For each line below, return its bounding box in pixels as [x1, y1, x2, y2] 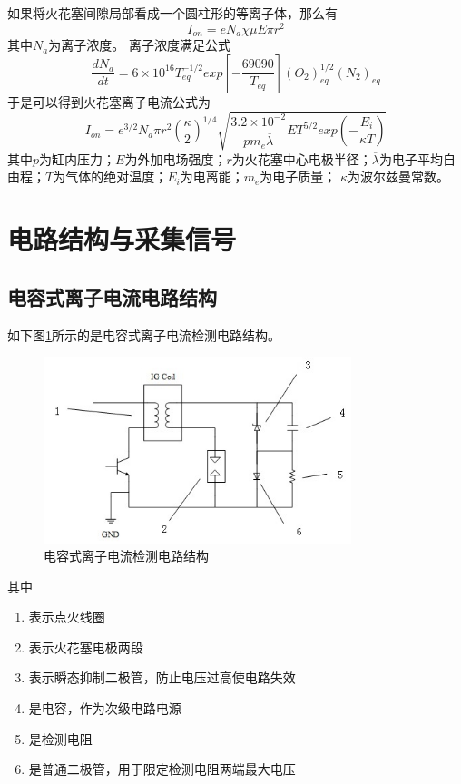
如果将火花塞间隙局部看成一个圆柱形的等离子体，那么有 [7, 4, 338, 22]
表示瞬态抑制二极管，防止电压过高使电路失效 [28, 668, 296, 687]
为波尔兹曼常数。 [348, 167, 450, 186]
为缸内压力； [39, 149, 116, 168]
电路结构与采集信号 [7, 220, 237, 258]
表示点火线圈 [28, 607, 105, 626]
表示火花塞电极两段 [28, 637, 143, 656]
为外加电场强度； [124, 149, 227, 168]
